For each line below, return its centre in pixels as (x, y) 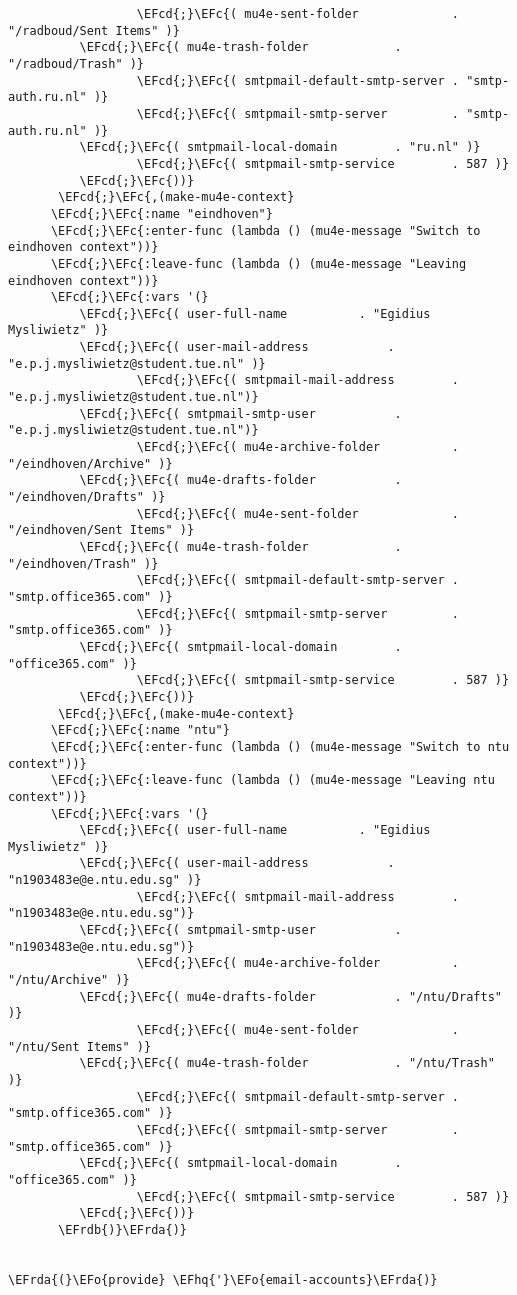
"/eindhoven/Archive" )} (90, 463)
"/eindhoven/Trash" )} (83, 563)
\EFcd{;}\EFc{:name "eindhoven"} (161, 213)
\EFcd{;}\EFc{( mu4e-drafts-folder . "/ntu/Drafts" (290, 996)
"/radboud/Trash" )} (76, 63)
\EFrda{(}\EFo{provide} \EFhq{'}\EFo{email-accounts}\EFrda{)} (223, 1279)
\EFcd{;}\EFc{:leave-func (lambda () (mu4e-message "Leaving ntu (272, 780)
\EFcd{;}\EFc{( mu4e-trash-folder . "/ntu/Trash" (287, 1063)
